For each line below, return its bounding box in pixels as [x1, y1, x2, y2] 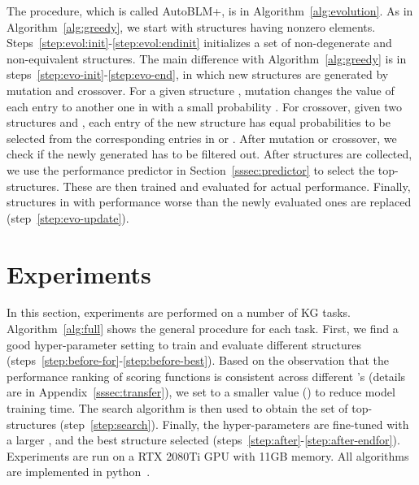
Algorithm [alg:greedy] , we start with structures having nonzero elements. [7, 18, 376, 35]
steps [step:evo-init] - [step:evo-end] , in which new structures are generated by [7, 66, 389, 83]
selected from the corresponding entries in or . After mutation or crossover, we [7, 129, 397, 146]
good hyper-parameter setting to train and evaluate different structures [7, 336, 362, 353]
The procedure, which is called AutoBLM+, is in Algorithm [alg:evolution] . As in [7, 2, 413, 19]
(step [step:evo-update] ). [7, 209, 129, 226]
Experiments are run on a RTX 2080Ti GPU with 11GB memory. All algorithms [7, 447, 409, 464]
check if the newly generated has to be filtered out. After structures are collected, [7, 145, 412, 162]
